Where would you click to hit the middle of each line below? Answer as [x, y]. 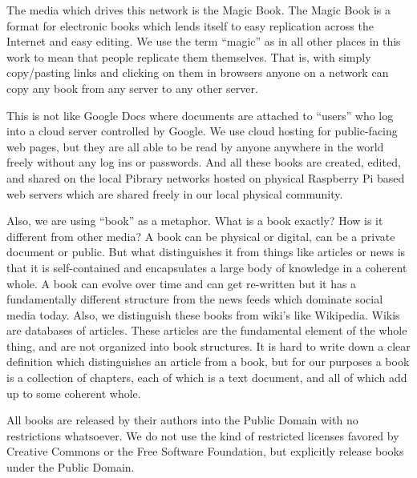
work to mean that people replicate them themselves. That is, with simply [189, 56]
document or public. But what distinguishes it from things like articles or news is [206, 252]
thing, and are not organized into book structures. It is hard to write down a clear [208, 345]
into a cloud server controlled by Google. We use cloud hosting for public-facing [202, 131]
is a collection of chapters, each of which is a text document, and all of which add [207, 378]
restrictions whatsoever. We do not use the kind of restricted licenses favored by [203, 435]
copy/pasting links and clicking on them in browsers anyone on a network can [198, 72]
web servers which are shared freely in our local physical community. [175, 193]
